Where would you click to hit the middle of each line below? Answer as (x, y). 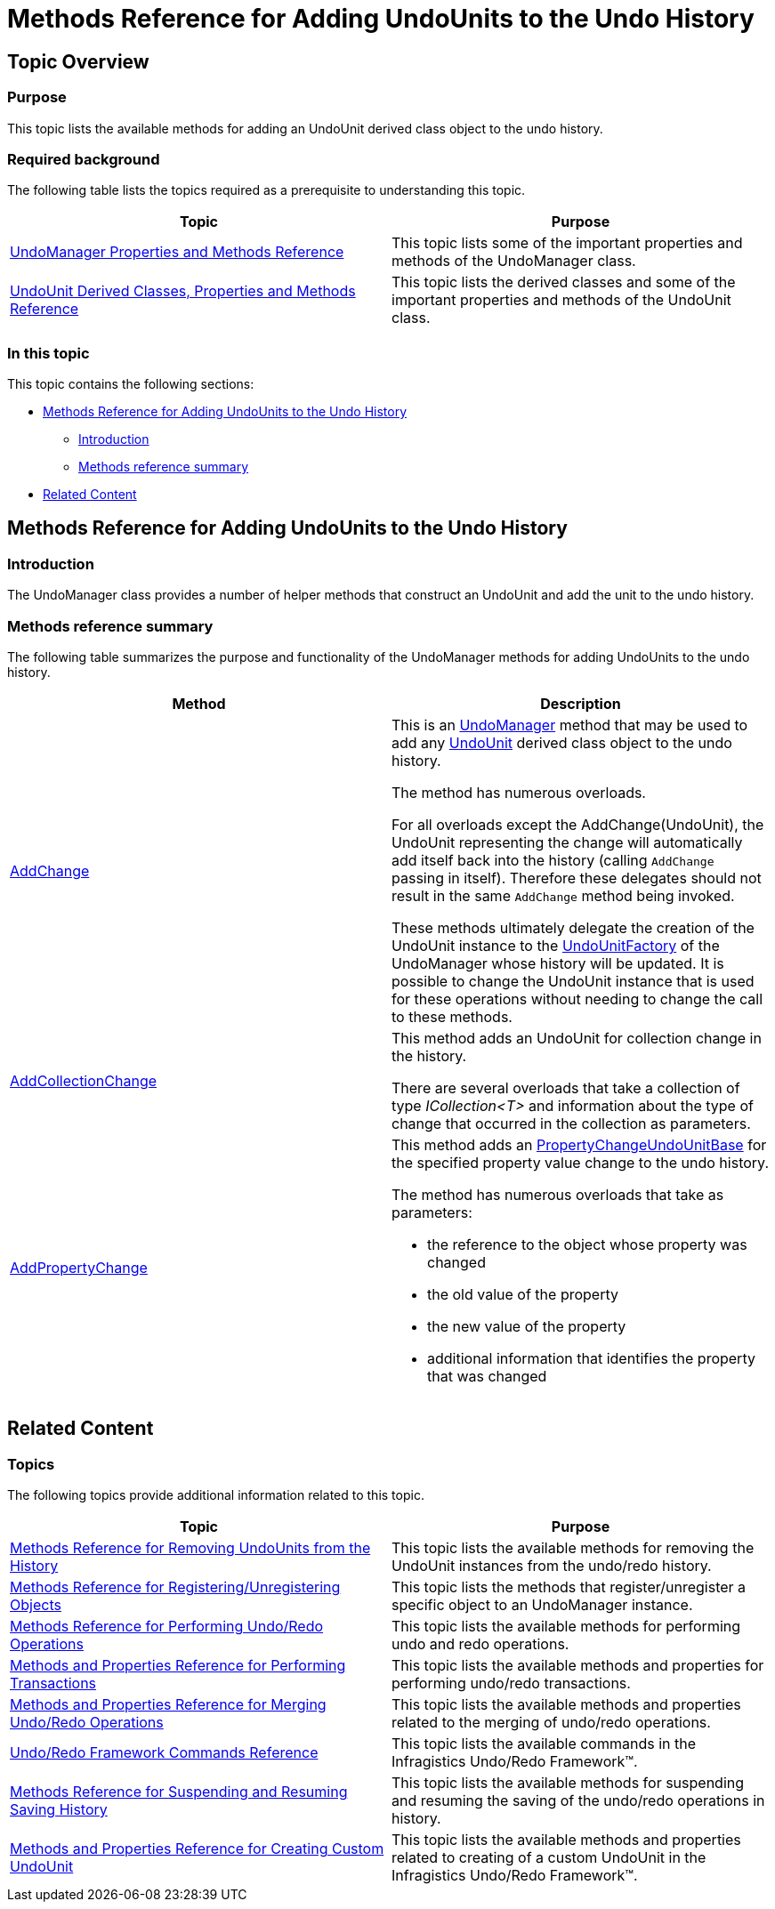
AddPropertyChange (79, 1268)
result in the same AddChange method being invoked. (563, 896)
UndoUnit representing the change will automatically (567, 843)
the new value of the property (527, 1327)
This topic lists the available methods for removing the (573, 1548)
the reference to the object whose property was (587, 1245)
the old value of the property (523, 1295)
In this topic (48, 353)
